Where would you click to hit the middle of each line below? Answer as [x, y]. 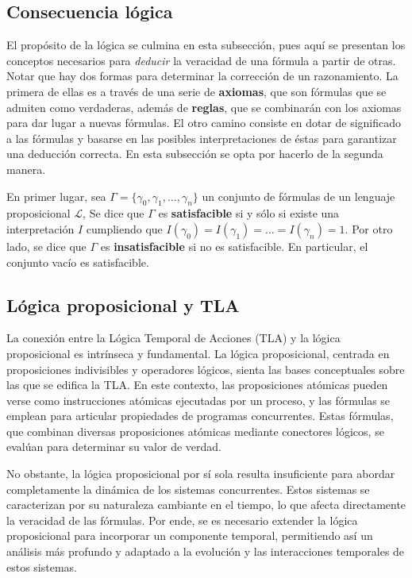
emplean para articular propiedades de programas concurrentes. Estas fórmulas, [200, 416]
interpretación [40, 228]
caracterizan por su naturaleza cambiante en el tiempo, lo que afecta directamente [206, 505]
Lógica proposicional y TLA [123, 304]
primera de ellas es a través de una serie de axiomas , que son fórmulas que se [196, 91]
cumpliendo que [124, 228]
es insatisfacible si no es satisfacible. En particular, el [234, 246]
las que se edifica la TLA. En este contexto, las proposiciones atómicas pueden [197, 385]
